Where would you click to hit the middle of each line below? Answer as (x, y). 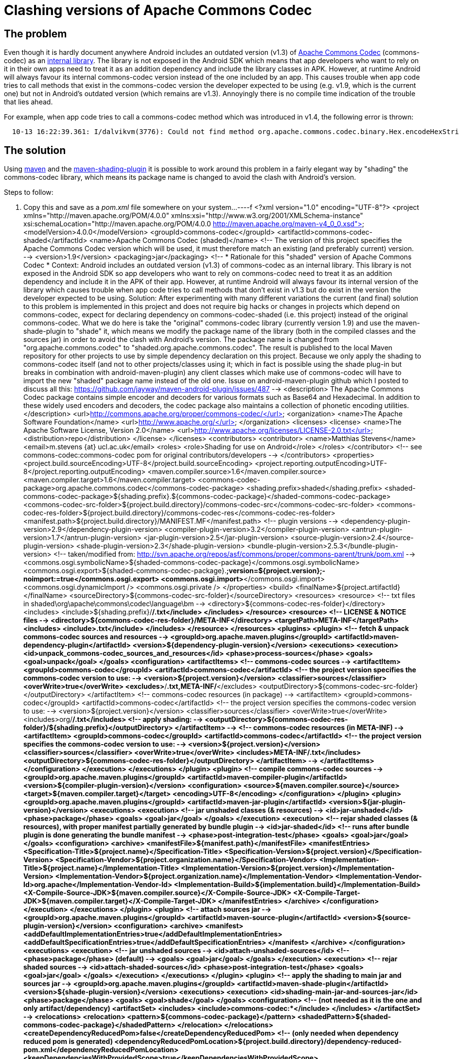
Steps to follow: (29, 192)
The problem (35, 34)
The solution (35, 150)
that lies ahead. (28, 102)
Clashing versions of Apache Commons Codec (158, 10)
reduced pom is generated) (68, 1042)
